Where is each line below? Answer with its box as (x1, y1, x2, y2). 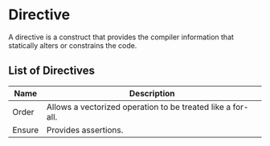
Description (129, 87, 175, 99)
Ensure (12, 124, 39, 136)
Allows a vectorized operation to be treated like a (47, 101, 231, 112)
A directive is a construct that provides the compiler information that (8, 32, 235, 42)
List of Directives (8, 64, 95, 78)
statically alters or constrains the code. (8, 40, 137, 50)
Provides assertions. (47, 124, 124, 136)
